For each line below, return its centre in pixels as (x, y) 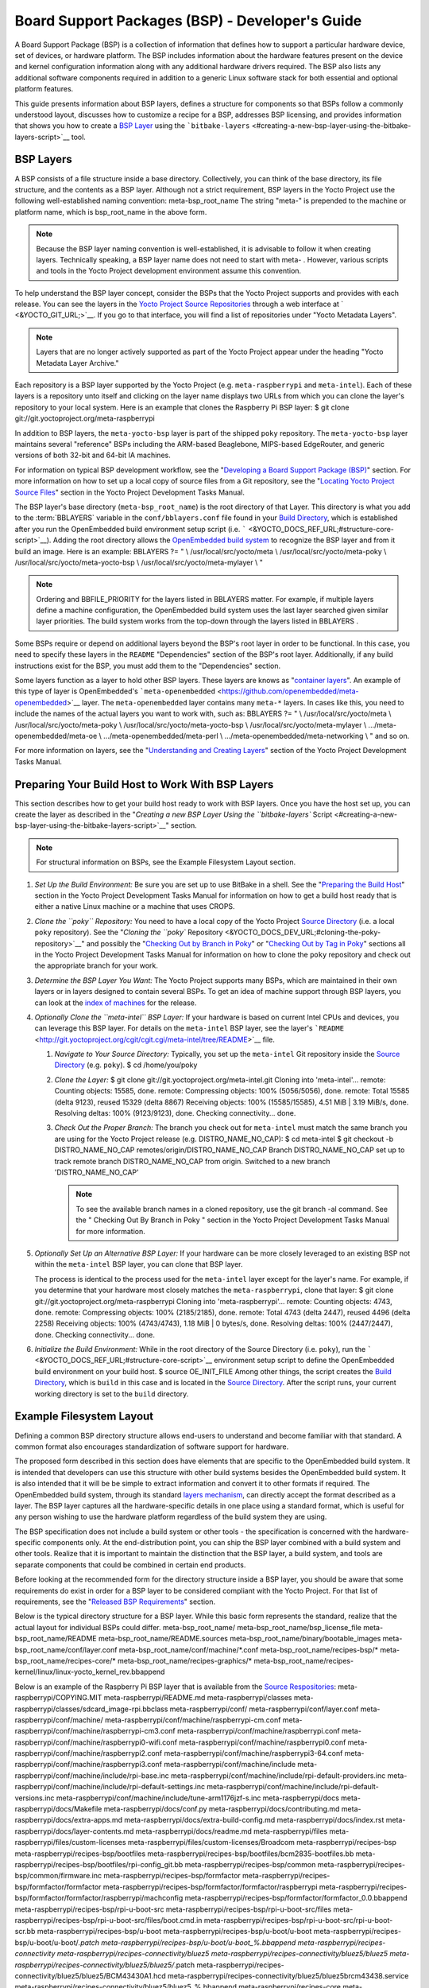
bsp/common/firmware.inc (58, 1876)
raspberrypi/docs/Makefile (58, 1809)
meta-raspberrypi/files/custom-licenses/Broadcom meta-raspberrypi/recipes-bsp (262, 1842)
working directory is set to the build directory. (112, 1394)
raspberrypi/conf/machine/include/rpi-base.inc (92, 1775)
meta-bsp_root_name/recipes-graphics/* (185, 1660)
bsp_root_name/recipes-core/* (66, 1660)
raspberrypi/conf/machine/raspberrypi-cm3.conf (95, 1731)
